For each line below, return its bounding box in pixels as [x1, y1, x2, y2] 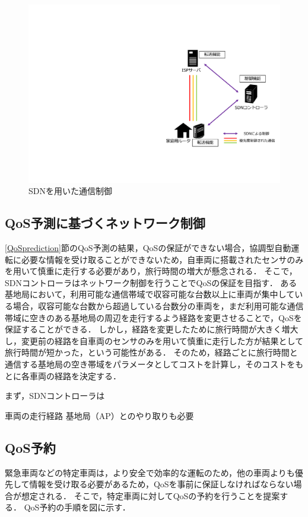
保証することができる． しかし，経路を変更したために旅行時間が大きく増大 [5, 323, 299, 335]
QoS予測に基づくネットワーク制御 [5, 214, 205, 232]
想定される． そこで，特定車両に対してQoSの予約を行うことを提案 [21, 489, 280, 502]
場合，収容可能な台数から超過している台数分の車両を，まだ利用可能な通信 [12, 300, 304, 312]
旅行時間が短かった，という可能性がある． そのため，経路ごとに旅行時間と [5, 346, 298, 359]
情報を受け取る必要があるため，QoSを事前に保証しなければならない [29, 478, 294, 490]
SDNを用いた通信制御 [28, 185, 112, 197]
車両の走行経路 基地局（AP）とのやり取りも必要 [5, 409, 194, 421]
